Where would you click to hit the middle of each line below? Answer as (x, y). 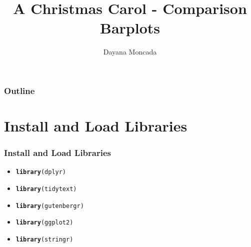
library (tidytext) (46, 189)
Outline (19, 90)
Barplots (130, 28)
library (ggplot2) (44, 223)
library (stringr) (44, 240)
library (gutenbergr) (50, 206)
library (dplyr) (41, 172)
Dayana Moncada (130, 52)
